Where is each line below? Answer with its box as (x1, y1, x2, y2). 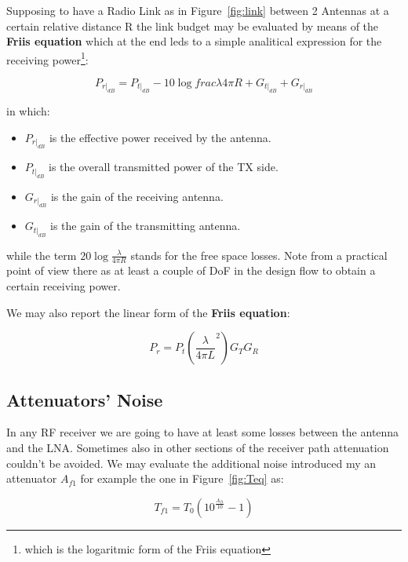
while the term (6, 246, 77, 263)
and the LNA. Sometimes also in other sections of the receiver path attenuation (6, 440, 389, 456)
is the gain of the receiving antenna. (50, 188, 224, 204)
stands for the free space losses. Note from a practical (130, 246, 388, 263)
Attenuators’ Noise (6, 387, 163, 411)
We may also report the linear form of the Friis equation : (6, 304, 290, 320)
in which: (6, 103, 50, 119)
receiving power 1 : (6, 49, 89, 68)
